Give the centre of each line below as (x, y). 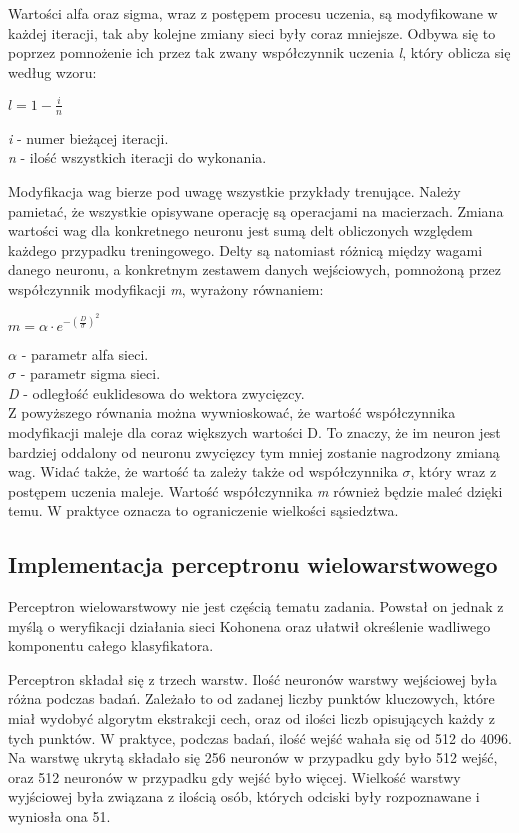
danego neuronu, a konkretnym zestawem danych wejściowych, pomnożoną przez (254, 269)
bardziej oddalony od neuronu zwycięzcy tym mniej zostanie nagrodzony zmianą (254, 451)
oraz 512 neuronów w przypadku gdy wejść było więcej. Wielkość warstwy (234, 776)
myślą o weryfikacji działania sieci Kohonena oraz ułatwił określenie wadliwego (249, 625)
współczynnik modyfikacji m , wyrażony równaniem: (166, 288)
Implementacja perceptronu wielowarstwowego (253, 564)
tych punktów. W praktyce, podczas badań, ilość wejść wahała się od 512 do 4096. (260, 737)
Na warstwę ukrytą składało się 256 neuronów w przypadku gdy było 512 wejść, (253, 757)
